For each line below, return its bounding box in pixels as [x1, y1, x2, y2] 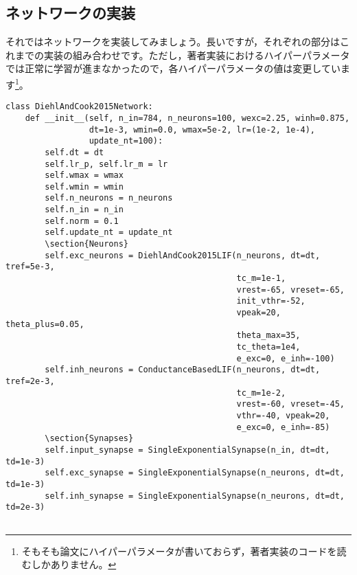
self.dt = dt [45, 147, 104, 157]
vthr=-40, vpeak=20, [236, 410, 330, 420]
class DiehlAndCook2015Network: [5, 102, 153, 112]
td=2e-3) [5, 502, 45, 512]
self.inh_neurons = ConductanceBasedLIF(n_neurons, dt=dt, [45, 365, 321, 375]
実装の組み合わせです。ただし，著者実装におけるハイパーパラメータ [43, 47, 350, 62]
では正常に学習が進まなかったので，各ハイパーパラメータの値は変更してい [5, 61, 341, 76]
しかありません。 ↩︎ [31, 557, 117, 572]
